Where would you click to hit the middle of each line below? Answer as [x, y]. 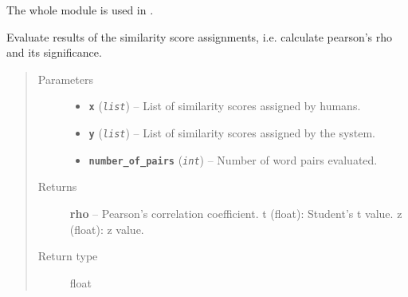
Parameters [65, 79]
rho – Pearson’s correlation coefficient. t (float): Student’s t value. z [236, 213]
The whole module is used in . [80, 10]
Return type [68, 256]
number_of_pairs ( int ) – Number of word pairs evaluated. [233, 159]
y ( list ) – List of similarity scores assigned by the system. [232, 133]
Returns [57, 186]
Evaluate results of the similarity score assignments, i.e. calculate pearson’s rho [200, 36]
